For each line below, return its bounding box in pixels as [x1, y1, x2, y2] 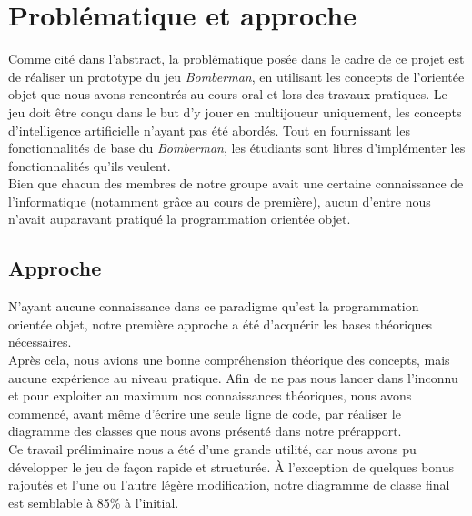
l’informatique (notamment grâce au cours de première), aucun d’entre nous [8, 191, 431, 210]
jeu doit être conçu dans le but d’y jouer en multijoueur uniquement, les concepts [8, 102, 462, 121]
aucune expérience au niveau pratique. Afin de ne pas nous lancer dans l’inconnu [8, 368, 458, 387]
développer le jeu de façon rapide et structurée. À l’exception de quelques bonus [8, 457, 454, 476]
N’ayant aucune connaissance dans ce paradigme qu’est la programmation [8, 297, 419, 316]
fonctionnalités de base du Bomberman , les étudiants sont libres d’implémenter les [8, 138, 466, 157]
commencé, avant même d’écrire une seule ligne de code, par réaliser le [8, 403, 401, 422]
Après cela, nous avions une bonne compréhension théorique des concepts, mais [8, 350, 450, 369]
